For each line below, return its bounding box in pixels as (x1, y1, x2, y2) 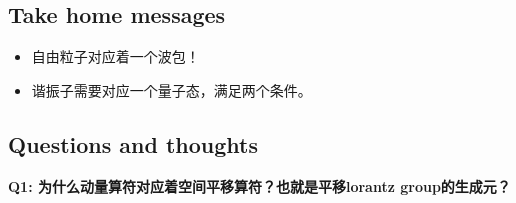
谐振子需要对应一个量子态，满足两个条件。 (31, 79, 312, 100)
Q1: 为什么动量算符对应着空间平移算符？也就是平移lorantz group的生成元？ (8, 175, 511, 196)
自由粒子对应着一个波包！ (31, 46, 200, 67)
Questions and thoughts (8, 128, 258, 159)
